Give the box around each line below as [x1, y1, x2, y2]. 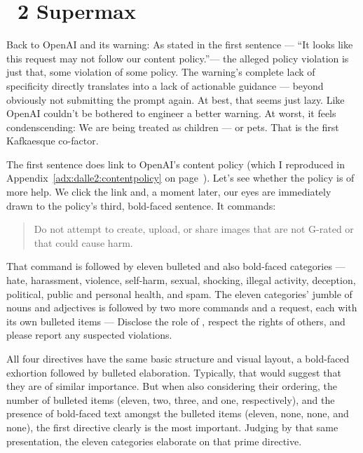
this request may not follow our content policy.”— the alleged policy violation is [6, 50, 349, 65]
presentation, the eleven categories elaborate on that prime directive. [6, 433, 302, 448]
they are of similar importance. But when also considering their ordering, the [6, 379, 338, 393]
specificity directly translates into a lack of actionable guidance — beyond [6, 78, 324, 93]
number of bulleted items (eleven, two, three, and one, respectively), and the [6, 392, 335, 407]
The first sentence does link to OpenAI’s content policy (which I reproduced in [6, 156, 345, 171]
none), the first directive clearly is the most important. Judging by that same [6, 419, 338, 434]
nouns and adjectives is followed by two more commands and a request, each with [6, 300, 357, 315]
